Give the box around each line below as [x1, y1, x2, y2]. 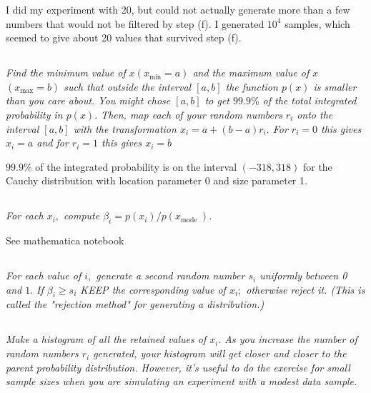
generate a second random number [96, 268, 245, 283]
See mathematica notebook [6, 233, 124, 248]
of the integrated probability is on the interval [35, 159, 237, 174]
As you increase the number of [224, 332, 357, 347]
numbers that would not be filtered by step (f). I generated [6, 16, 264, 31]
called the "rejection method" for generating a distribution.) [6, 297, 264, 312]
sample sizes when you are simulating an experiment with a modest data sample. [6, 374, 357, 389]
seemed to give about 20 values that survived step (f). [6, 30, 242, 45]
